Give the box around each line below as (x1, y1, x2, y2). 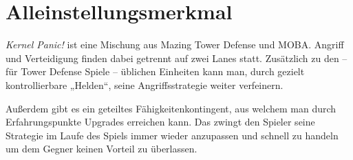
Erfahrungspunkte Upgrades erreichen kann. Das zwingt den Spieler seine (6, 114, 315, 129)
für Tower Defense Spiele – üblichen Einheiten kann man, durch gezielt (6, 64, 305, 79)
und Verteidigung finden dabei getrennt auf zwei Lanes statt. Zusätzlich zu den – (6, 50, 347, 65)
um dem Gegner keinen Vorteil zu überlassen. (6, 141, 197, 156)
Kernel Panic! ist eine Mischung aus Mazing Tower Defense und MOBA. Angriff (6, 37, 344, 52)
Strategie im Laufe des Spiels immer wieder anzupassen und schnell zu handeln (6, 128, 339, 142)
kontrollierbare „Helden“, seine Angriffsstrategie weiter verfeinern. (6, 77, 284, 92)
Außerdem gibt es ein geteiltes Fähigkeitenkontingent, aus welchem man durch (6, 101, 336, 115)
